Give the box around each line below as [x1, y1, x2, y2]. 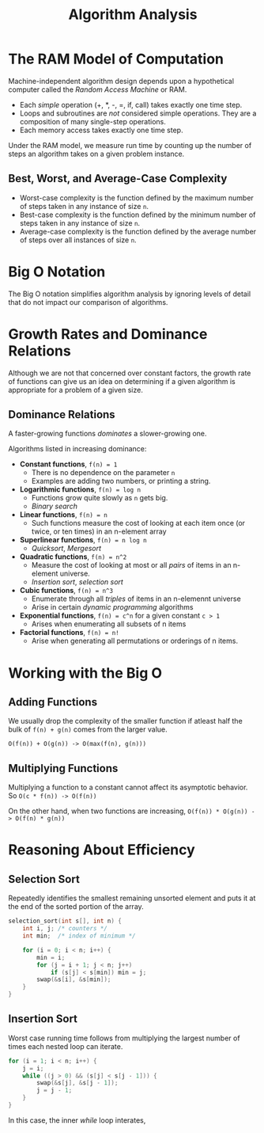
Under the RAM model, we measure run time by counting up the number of [8, 140, 252, 150]
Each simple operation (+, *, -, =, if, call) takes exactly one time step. [19, 100, 243, 109]
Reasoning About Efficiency [8, 841, 195, 859]
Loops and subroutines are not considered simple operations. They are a [19, 108, 257, 118]
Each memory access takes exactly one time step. [19, 125, 183, 135]
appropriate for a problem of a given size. [8, 385, 144, 394]
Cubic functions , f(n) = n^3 [19, 586, 113, 595]
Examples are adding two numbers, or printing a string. [31, 477, 211, 486]
